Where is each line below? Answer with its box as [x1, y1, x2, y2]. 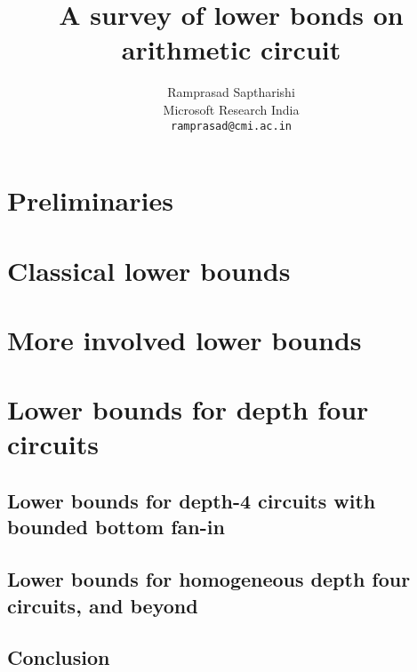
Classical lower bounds [7, 252, 291, 288]
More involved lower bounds [7, 321, 362, 357]
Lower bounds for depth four [7, 391, 369, 428]
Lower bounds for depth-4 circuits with [7, 487, 376, 515]
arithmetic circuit [121, 31, 341, 68]
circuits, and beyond [7, 591, 198, 619]
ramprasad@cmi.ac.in [170, 119, 293, 132]
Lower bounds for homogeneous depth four [7, 565, 411, 593]
